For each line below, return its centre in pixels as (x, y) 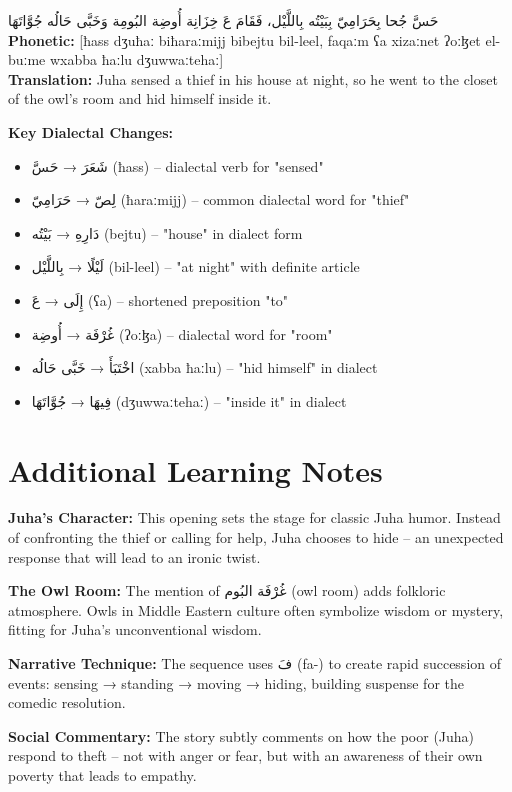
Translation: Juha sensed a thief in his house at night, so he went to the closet (253, 78)
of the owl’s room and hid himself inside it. (140, 98)
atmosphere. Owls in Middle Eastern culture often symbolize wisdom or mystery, (256, 609)
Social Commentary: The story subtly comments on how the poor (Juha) (241, 735)
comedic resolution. (67, 702)
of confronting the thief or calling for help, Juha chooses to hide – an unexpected (256, 537)
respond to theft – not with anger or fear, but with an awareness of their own (245, 755)
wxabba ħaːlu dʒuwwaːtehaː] (136, 59)
